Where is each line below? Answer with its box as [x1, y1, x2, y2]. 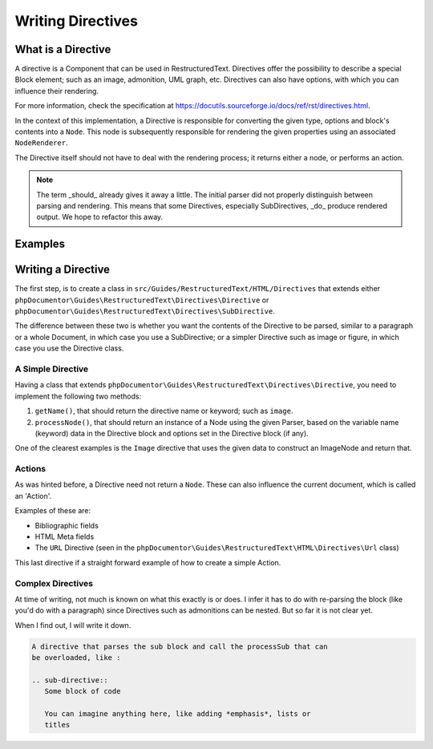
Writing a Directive [14, 263, 111, 277]
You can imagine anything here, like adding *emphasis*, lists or [44, 710, 311, 719]
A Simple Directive [14, 363, 89, 374]
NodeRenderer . [14, 138, 68, 148]
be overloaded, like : [31, 654, 121, 662]
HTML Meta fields [34, 532, 95, 541]
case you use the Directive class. [14, 343, 124, 353]
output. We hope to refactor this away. [36, 213, 164, 222]
